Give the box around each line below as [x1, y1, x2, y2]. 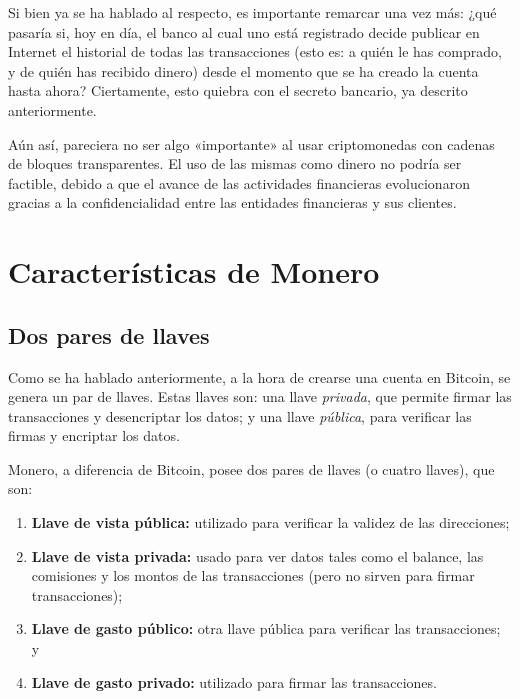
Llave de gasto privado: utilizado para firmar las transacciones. [31, 671, 437, 692]
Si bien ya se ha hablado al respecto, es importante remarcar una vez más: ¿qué [8, 2, 497, 22]
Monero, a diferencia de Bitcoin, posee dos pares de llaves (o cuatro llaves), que [8, 458, 495, 479]
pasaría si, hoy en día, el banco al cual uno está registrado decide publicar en [8, 21, 480, 42]
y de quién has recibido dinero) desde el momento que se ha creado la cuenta [8, 60, 479, 81]
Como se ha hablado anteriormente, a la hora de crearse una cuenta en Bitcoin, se [8, 366, 511, 387]
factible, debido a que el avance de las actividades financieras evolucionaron [8, 172, 470, 193]
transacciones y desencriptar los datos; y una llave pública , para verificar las [8, 405, 472, 426]
